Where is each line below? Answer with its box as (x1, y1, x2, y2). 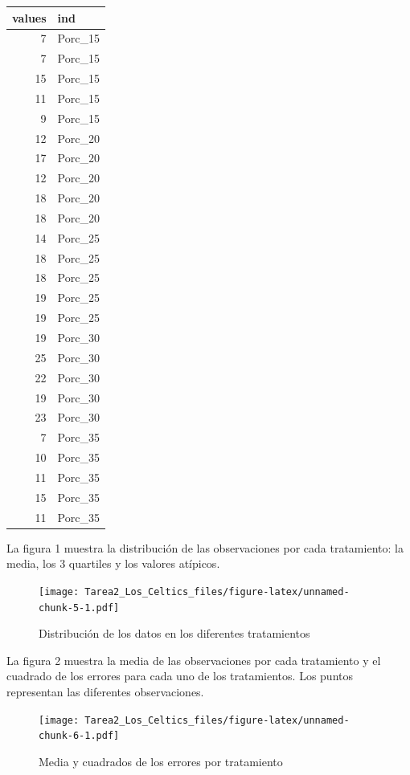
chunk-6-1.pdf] (39, 730, 120, 742)
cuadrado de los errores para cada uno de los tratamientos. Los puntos (6, 667, 353, 684)
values (12, 9, 47, 26)
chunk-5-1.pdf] (39, 602, 120, 614)
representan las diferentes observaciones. (6, 683, 204, 700)
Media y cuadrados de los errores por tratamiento (39, 753, 283, 769)
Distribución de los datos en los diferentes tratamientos (39, 625, 310, 642)
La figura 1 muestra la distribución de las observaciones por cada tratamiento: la (6, 539, 404, 556)
